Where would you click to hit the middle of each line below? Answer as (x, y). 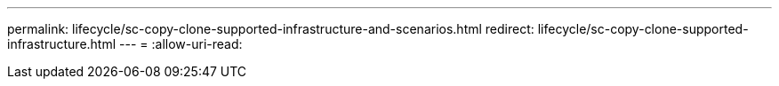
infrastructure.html (62, 44)
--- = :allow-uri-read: (181, 44)
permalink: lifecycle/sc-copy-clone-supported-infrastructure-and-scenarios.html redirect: (271, 29)
